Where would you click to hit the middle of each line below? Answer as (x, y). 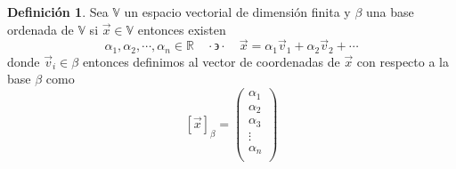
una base (390, 12)
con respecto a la (403, 61)
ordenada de (41, 29)
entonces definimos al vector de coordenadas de (211, 61)
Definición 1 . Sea (58, 12)
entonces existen (182, 29)
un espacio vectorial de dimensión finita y (237, 12)
